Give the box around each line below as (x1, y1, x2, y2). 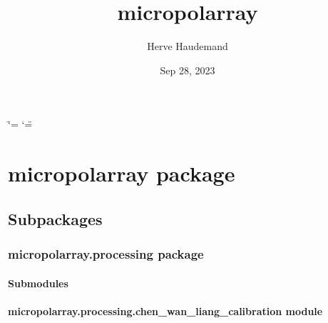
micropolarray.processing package (8, 244, 204, 262)
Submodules (8, 275, 68, 290)
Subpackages (8, 207, 103, 229)
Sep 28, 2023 (160, 62, 215, 77)
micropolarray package (8, 159, 235, 188)
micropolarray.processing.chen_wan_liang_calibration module (8, 303, 323, 318)
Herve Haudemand (147, 39, 228, 54)
